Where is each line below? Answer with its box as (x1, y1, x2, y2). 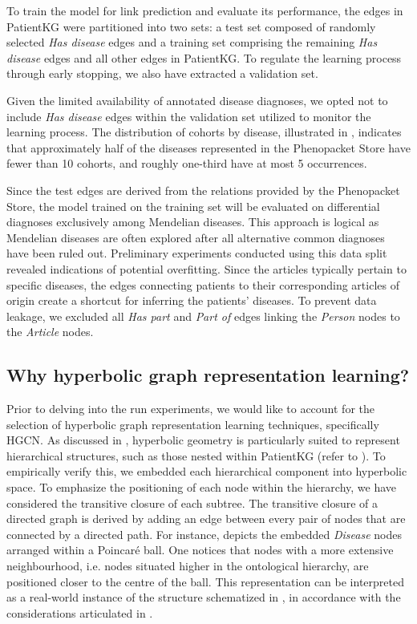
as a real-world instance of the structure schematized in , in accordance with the (6, 589, 401, 606)
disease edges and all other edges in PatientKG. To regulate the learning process (6, 49, 402, 66)
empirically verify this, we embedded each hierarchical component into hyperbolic (6, 463, 407, 480)
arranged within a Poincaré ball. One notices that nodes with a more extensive (6, 541, 394, 558)
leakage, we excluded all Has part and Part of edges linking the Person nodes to (6, 307, 400, 324)
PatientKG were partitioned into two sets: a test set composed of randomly (6, 18, 376, 34)
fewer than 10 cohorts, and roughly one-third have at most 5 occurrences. (6, 155, 367, 172)
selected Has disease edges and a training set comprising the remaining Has (6, 34, 378, 51)
